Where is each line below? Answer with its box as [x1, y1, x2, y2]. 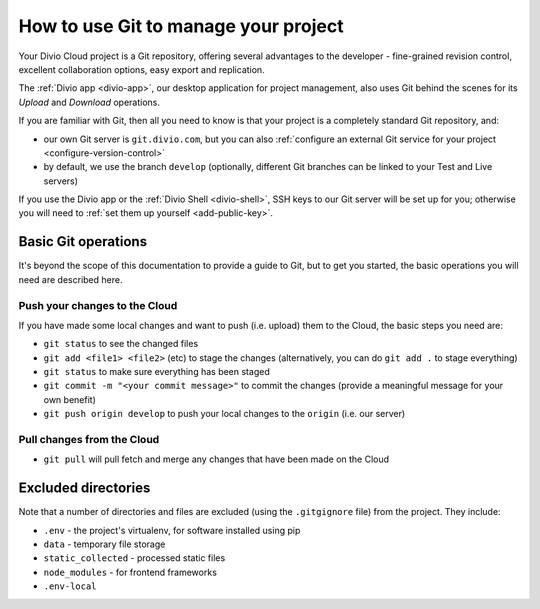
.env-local [43, 581, 97, 592]
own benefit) [43, 393, 97, 405]
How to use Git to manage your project [18, 15, 344, 37]
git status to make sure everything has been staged [43, 366, 270, 378]
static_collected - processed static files [43, 552, 226, 564]
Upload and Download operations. [18, 96, 160, 108]
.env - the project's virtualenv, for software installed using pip [43, 524, 301, 536]
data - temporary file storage [43, 538, 166, 550]
